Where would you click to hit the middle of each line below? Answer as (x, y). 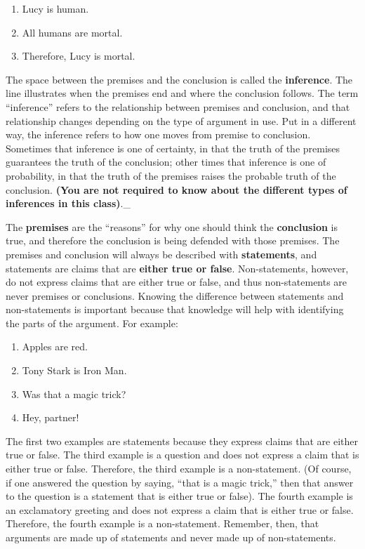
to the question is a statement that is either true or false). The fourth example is (179, 496)
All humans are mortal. (72, 32)
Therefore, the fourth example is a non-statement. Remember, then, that (162, 523)
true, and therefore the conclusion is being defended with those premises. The (173, 240)
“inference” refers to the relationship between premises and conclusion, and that (178, 106)
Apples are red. (55, 346)
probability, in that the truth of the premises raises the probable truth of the (171, 175)
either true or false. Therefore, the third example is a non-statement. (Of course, (179, 469)
